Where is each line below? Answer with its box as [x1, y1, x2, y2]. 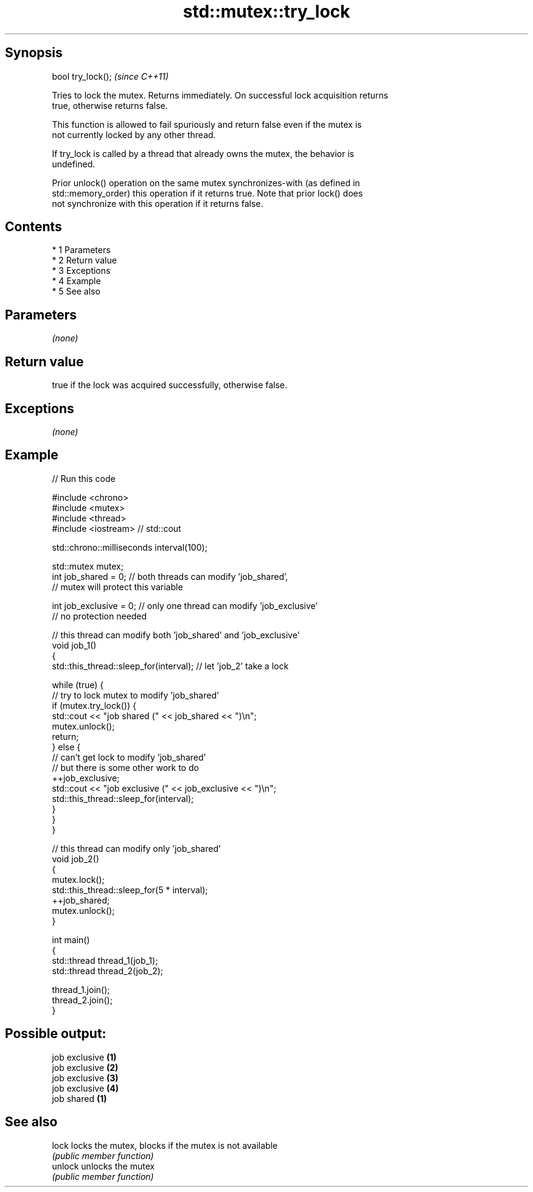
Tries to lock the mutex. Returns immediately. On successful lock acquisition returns [52, 89, 388, 100]
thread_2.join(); [52, 994, 113, 1005]
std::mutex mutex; [52, 560, 124, 571]
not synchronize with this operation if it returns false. [52, 198, 263, 209]
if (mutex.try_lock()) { [52, 700, 136, 711]
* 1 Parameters [52, 245, 111, 256]
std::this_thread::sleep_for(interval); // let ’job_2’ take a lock [52, 660, 289, 671]
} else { [52, 741, 81, 752]
